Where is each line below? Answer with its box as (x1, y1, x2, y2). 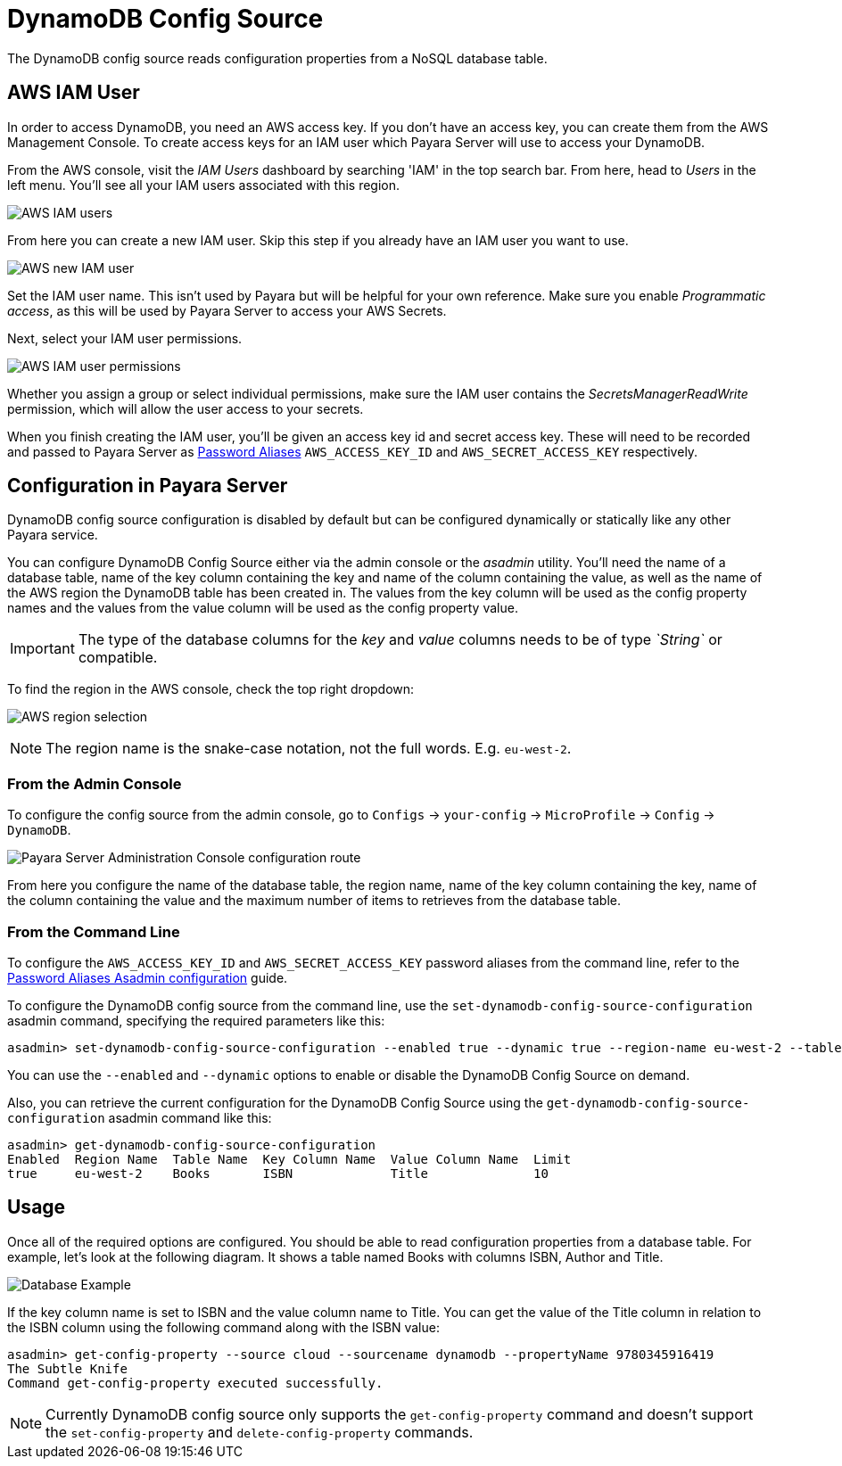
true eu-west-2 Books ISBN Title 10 (7, 1165, 549, 1181)
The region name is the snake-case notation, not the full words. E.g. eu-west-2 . (45, 739, 572, 758)
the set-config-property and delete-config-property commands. (45, 1422, 474, 1441)
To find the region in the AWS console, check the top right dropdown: (7, 681, 415, 697)
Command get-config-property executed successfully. (7, 1375, 384, 1390)
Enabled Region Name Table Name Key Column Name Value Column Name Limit (7, 1151, 572, 1166)
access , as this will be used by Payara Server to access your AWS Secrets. (7, 302, 447, 318)
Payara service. (7, 527, 98, 543)
